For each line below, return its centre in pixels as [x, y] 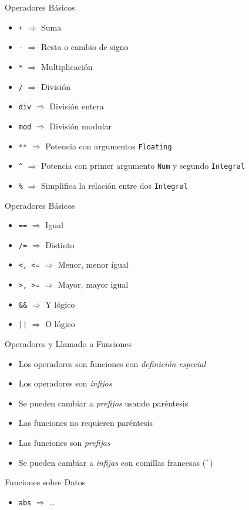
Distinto [60, 244]
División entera [77, 106]
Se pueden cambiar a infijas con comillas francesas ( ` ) [116, 462]
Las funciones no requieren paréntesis [85, 423]
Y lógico [60, 304]
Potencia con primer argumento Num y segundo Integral [143, 166]
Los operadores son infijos [65, 383]
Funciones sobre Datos [45, 482]
